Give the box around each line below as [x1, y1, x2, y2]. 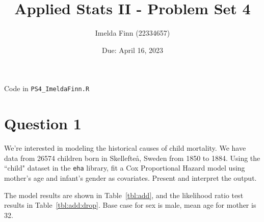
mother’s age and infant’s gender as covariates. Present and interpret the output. [4, 172, 257, 183]
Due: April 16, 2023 [101, 44, 164, 55]
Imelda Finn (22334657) [95, 27, 170, 38]
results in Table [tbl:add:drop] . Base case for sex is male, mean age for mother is [4, 200, 256, 210]
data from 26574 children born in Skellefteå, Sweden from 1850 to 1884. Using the [4, 152, 260, 163]
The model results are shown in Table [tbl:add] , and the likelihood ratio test [4, 189, 244, 200]
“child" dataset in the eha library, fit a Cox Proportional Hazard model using [4, 162, 245, 173]
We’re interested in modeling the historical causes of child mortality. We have [4, 143, 246, 153]
